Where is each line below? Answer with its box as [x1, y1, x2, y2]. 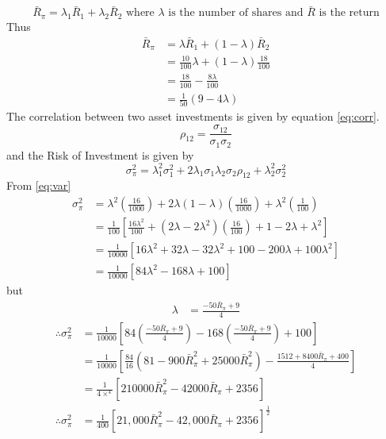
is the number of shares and [168, 7, 304, 19]
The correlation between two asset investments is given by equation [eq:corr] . [6, 108, 380, 125]
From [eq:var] [6, 177, 71, 194]
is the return [319, 7, 380, 19]
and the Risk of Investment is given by [6, 146, 194, 163]
